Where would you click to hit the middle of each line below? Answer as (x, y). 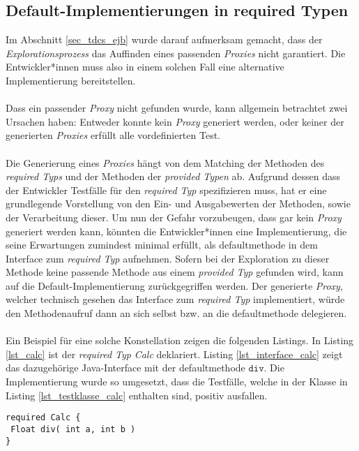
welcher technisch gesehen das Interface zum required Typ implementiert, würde (175, 299)
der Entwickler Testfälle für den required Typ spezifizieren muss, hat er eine (166, 190)
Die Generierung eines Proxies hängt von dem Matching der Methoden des (165, 162)
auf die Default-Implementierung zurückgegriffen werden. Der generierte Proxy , (174, 285)
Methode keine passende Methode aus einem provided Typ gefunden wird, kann (175, 272)
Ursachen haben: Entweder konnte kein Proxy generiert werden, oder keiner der (175, 121)
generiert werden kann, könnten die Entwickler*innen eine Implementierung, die (176, 231)
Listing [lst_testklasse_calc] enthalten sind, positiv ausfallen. (137, 395)
